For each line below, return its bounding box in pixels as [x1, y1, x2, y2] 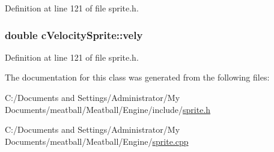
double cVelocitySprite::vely [5, 27, 143, 42]
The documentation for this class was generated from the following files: [5, 71, 270, 84]
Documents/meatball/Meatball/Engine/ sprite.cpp [5, 135, 189, 147]
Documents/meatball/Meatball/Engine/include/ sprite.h [5, 103, 211, 115]
